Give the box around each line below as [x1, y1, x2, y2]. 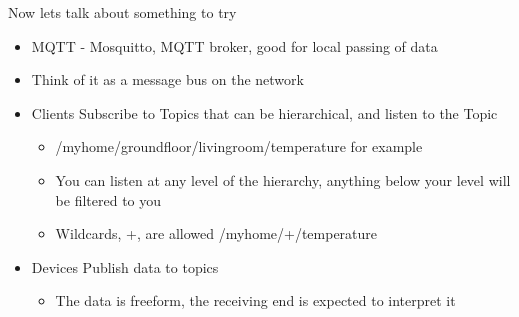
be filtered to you [55, 189, 162, 210]
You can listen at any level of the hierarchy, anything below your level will [55, 169, 511, 190]
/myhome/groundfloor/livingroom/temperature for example [55, 136, 423, 157]
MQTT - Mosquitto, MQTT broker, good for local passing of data [31, 35, 438, 56]
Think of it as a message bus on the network [31, 69, 304, 90]
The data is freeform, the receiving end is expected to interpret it [55, 290, 456, 311]
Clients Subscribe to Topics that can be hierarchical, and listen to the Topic [31, 102, 498, 123]
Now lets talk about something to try [8, 2, 237, 22]
